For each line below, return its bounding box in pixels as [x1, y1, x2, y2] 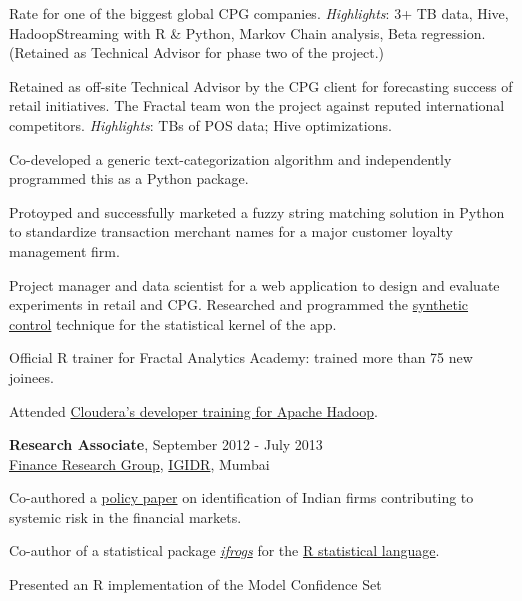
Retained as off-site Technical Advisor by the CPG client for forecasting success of [9, 75, 513, 96]
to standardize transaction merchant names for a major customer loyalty [9, 221, 453, 242]
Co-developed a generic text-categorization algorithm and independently [9, 148, 452, 169]
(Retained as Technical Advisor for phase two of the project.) [9, 42, 385, 63]
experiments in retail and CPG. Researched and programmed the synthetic [9, 294, 469, 315]
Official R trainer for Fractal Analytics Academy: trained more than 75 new [9, 347, 473, 368]
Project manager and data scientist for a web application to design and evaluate [9, 274, 500, 295]
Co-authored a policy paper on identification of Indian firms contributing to [9, 487, 474, 508]
